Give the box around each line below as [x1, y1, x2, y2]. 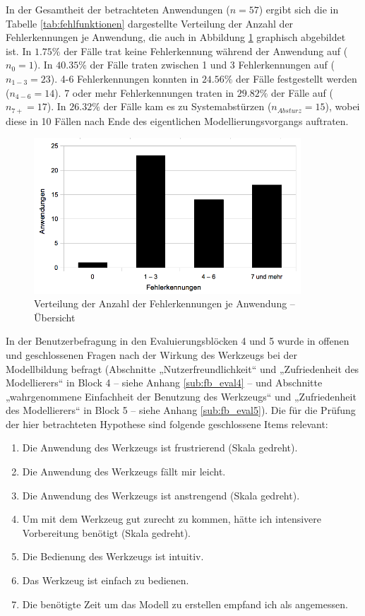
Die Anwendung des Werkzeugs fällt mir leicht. [22, 464, 226, 479]
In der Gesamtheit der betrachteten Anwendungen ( [6, 2, 230, 16]
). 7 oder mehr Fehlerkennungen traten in [54, 85, 234, 100]
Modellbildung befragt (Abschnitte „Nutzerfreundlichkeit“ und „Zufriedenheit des [6, 361, 359, 376]
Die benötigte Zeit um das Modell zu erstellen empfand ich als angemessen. [22, 596, 348, 611]
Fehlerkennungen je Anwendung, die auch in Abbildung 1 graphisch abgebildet [6, 30, 346, 45]
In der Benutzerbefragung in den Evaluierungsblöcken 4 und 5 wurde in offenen [6, 333, 349, 348]
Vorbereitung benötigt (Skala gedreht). [22, 525, 191, 540]
